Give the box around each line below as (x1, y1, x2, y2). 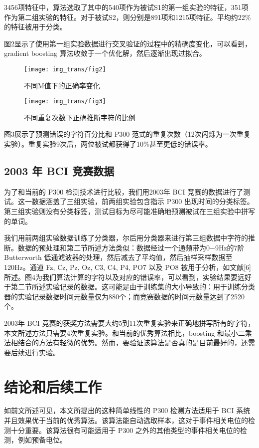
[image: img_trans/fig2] (24, 65, 106, 73)
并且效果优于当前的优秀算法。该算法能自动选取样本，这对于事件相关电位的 (4, 415, 248, 426)
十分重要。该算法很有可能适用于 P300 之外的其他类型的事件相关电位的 (10, 425, 240, 435)
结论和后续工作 (4, 376, 102, 397)
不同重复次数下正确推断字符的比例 (24, 112, 135, 122)
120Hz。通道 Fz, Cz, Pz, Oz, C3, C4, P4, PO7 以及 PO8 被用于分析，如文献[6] (4, 262, 252, 272)
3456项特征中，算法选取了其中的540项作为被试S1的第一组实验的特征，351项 (4, 2, 249, 12)
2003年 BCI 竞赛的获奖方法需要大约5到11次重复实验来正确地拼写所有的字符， (4, 317, 255, 328)
